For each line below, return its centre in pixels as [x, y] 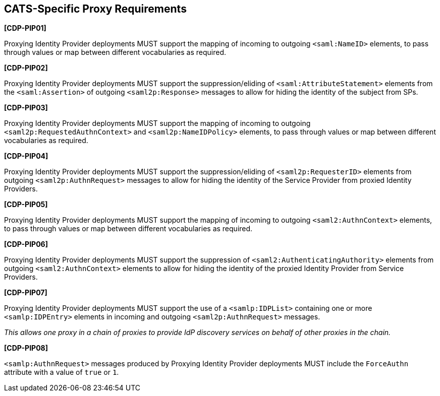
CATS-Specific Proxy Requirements [95, 9]
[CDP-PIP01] [25, 28]
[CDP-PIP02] [26, 68]
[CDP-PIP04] [26, 156]
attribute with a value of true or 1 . [62, 372]
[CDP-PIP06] [26, 244]
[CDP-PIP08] [26, 348]
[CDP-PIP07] [26, 293]
